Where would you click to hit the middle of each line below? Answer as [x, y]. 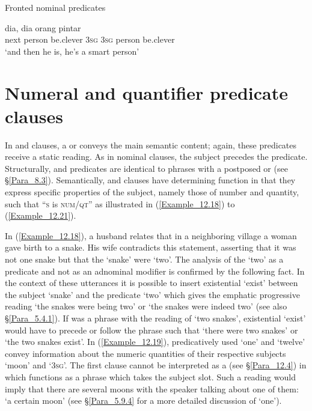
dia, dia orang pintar [43, 27]
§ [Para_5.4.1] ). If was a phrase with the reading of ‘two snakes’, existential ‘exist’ [155, 318]
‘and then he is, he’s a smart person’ [72, 51]
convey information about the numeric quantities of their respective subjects [145, 353]
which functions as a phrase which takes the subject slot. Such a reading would [150, 376]
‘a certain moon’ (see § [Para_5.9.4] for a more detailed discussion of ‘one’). [143, 400]
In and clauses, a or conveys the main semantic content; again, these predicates [151, 145]
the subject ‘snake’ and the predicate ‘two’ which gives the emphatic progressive [152, 294]
